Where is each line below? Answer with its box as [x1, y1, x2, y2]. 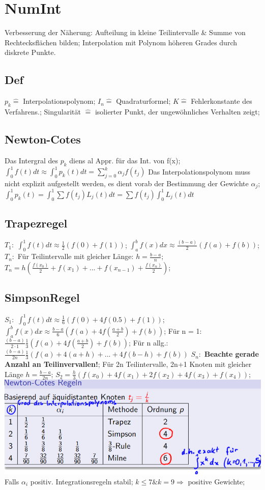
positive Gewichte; [188, 476, 245, 486]
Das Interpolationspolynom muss [148, 166, 250, 176]
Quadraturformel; [116, 96, 171, 106]
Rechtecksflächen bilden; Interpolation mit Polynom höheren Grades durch [5, 37, 237, 47]
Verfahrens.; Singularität [5, 106, 81, 117]
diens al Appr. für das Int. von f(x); [69, 155, 181, 165]
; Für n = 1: [164, 325, 202, 336]
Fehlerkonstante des [191, 96, 252, 106]
